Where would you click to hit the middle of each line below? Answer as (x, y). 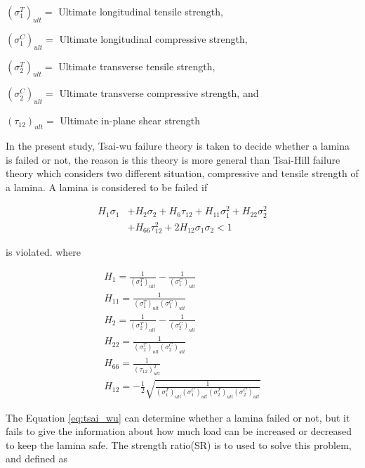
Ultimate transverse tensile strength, (137, 66)
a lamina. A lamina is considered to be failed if (107, 187)
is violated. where (44, 251)
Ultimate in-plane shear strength (130, 121)
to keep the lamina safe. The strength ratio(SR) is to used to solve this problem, (179, 444)
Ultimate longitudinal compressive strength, (153, 38)
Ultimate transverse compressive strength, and (159, 93)
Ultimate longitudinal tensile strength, (141, 11)
